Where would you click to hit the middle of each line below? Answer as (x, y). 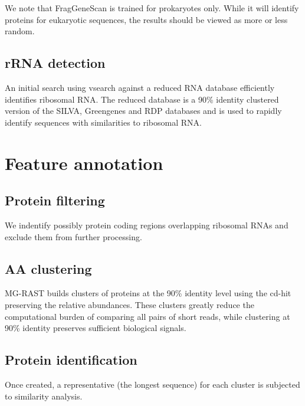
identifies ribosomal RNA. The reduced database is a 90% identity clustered (142, 99)
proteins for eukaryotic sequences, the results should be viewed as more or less (146, 19)
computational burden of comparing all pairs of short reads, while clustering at (147, 316)
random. (20, 31)
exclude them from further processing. (73, 236)
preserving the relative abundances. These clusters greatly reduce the (129, 304)
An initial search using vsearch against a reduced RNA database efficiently (140, 87)
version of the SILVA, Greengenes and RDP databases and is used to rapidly (143, 111)
